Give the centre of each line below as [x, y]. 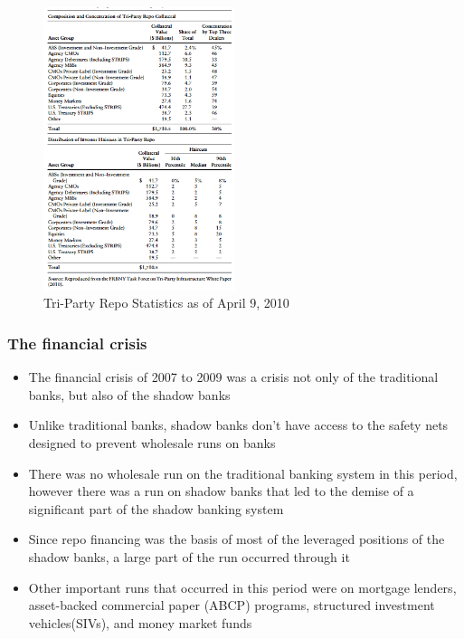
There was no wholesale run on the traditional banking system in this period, [243, 473]
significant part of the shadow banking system [156, 508]
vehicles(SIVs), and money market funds [140, 622]
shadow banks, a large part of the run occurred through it [189, 557]
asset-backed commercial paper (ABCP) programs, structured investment [232, 605]
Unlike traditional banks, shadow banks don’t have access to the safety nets [238, 425]
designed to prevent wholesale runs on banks [152, 443]
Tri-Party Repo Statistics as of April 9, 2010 [166, 303]
